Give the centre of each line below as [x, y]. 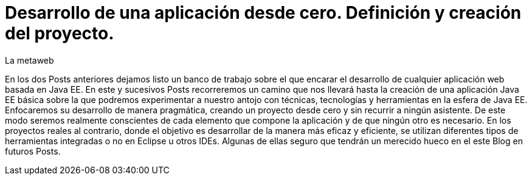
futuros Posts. [33, 151]
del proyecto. [60, 33]
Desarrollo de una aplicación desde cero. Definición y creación [263, 13]
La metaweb [29, 60]
